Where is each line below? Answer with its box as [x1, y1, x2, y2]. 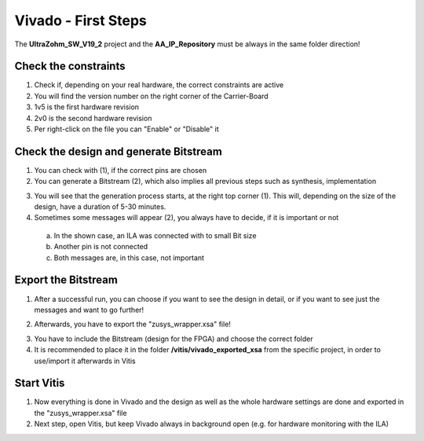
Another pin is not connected [53, 242, 148, 252]
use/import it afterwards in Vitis [34, 356, 137, 366]
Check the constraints [14, 60, 126, 73]
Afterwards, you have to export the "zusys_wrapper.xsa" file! [34, 319, 232, 329]
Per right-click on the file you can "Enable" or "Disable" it [34, 124, 219, 134]
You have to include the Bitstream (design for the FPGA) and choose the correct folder [34, 334, 313, 344]
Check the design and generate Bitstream [14, 145, 223, 158]
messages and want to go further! [34, 305, 144, 314]
